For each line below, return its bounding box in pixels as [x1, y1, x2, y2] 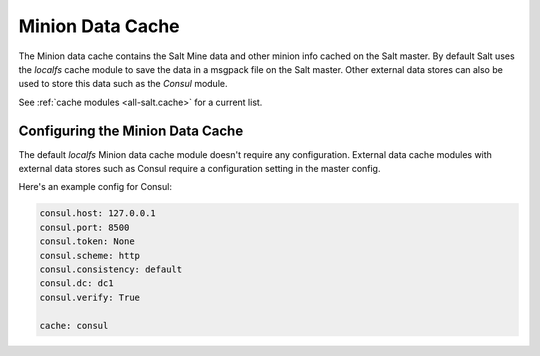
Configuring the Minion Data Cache [18, 122, 244, 139]
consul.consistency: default [39, 263, 183, 275]
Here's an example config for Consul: [18, 181, 172, 193]
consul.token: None [39, 236, 135, 247]
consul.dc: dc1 [39, 278, 114, 289]
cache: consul [39, 320, 109, 331]
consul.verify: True [39, 291, 140, 303]
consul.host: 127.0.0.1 [39, 208, 157, 219]
